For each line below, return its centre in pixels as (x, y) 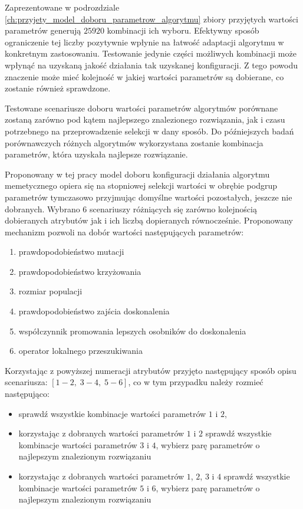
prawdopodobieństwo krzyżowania (80, 271)
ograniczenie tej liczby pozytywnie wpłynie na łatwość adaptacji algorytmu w (144, 42)
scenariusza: (26, 382)
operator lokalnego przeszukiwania (81, 351)
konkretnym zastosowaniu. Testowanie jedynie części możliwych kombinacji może (151, 53)
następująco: (27, 394)
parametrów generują (43, 30)
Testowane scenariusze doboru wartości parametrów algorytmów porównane (141, 108)
